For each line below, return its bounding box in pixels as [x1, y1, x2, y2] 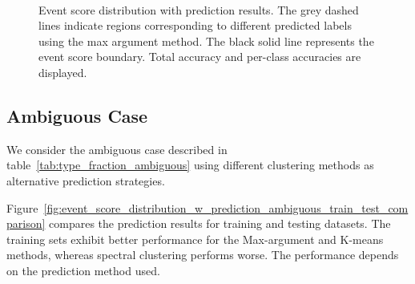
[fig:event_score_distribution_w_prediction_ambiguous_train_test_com [43, 199, 409, 216]
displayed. [38, 63, 87, 80]
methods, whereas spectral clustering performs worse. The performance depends [6, 246, 399, 263]
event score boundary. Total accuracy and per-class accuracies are [38, 48, 361, 65]
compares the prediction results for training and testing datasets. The [49, 215, 391, 232]
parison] [6, 215, 46, 232]
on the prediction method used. [6, 262, 160, 278]
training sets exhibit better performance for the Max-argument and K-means [6, 230, 384, 247]
